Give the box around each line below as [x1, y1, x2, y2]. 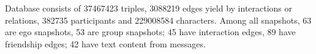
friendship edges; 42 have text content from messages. [5, 37, 206, 50]
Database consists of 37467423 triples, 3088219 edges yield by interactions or [5, 2, 293, 14]
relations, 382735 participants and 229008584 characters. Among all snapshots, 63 [5, 13, 312, 26]
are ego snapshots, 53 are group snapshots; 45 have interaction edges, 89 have [5, 25, 296, 38]
